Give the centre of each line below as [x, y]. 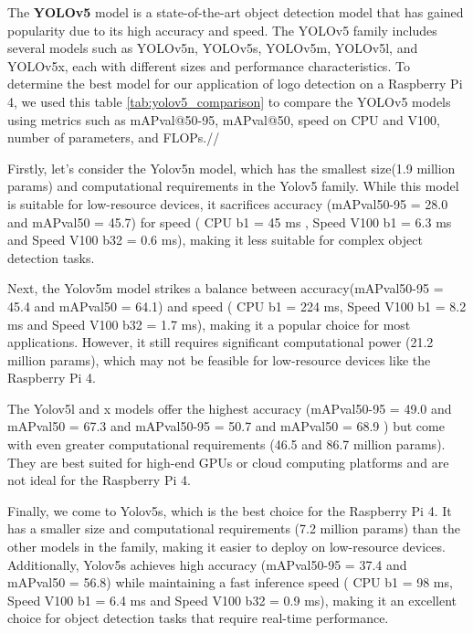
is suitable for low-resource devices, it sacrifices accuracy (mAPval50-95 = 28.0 [228, 203]
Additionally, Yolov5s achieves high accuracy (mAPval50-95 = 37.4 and [207, 564]
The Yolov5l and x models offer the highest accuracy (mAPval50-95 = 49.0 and [230, 408]
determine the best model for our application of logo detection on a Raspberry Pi [235, 84]
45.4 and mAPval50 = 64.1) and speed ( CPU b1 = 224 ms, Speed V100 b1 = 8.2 [237, 306]
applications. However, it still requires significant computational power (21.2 [221, 342]
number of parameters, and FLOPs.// [114, 137]
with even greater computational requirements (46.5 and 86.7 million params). [226, 444]
